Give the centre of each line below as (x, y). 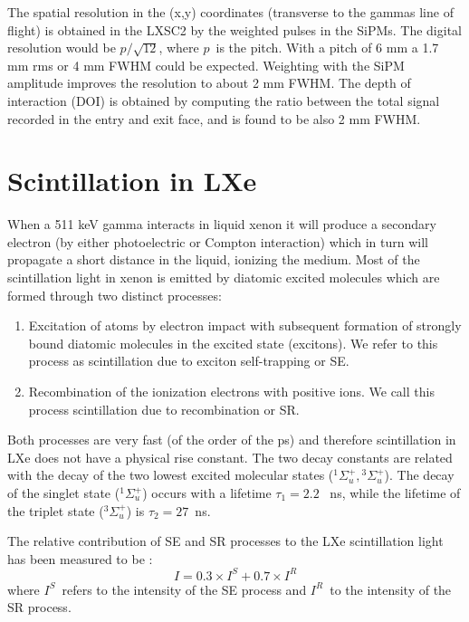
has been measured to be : (80, 558)
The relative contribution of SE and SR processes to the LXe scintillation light (225, 541)
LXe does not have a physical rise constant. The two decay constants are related (230, 457)
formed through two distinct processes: (115, 295)
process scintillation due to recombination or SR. (164, 409)
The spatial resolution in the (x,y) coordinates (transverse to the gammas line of (230, 12)
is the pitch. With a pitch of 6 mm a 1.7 (327, 48)
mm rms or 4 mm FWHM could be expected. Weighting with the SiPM (206, 65)
